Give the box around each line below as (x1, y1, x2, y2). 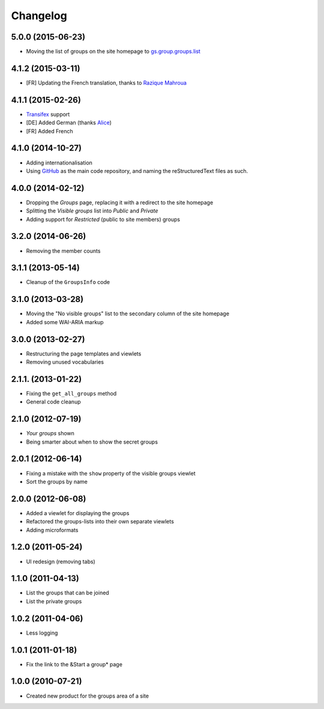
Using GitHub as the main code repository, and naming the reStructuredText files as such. (26, 167, 248, 174)
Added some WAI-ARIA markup (26, 318, 104, 325)
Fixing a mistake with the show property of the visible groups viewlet (26, 469, 196, 477)
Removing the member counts (26, 247, 101, 255)
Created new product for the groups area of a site (26, 692, 149, 699)
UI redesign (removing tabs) (26, 558, 95, 565)
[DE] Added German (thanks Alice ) (26, 119, 112, 126)
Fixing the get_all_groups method (26, 390, 117, 397)
